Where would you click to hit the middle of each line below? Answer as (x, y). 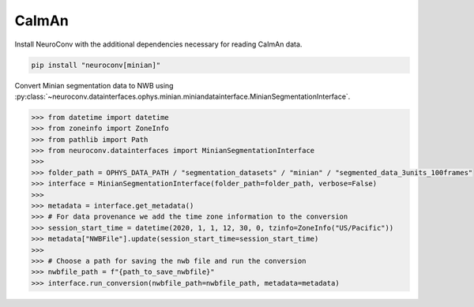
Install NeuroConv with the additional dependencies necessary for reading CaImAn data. (158, 44)
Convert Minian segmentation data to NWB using (94, 85)
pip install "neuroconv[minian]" (96, 65)
